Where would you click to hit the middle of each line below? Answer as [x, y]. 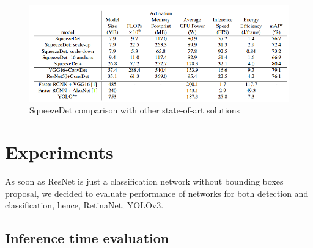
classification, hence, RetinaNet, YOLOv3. [84, 205]
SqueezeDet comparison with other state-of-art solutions [134, 110]
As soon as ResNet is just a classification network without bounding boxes [144, 181]
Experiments [59, 152]
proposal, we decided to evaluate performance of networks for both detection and [157, 193]
